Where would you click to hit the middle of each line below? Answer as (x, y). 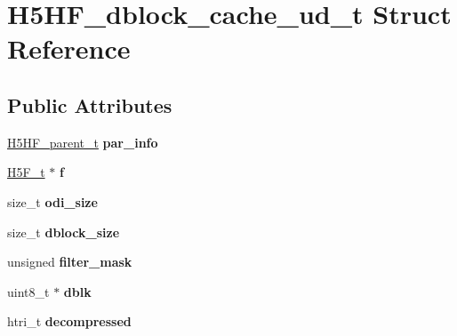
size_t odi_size (52, 201)
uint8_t (28, 291)
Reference (69, 48)
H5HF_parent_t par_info (83, 142)
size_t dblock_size (64, 232)
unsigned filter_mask (70, 262)
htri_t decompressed (69, 321)
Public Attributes (90, 104)
